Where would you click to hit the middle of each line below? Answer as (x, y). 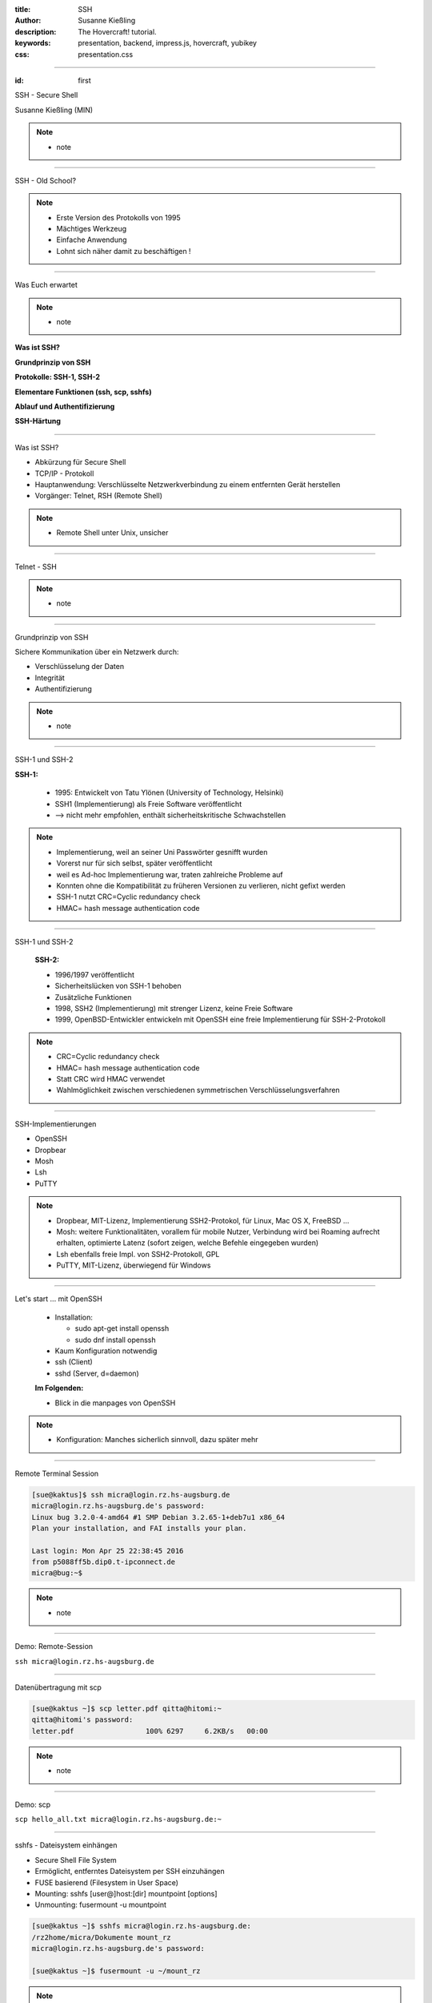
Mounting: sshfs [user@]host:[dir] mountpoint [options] (126, 1893)
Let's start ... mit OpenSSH (59, 1299)
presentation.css (106, 54)
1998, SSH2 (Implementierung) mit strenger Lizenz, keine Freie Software (174, 1009)
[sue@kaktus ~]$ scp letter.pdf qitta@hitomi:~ (126, 1709)
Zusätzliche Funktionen (93, 997)
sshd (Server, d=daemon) (97, 1373)
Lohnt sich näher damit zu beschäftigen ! (124, 251)
